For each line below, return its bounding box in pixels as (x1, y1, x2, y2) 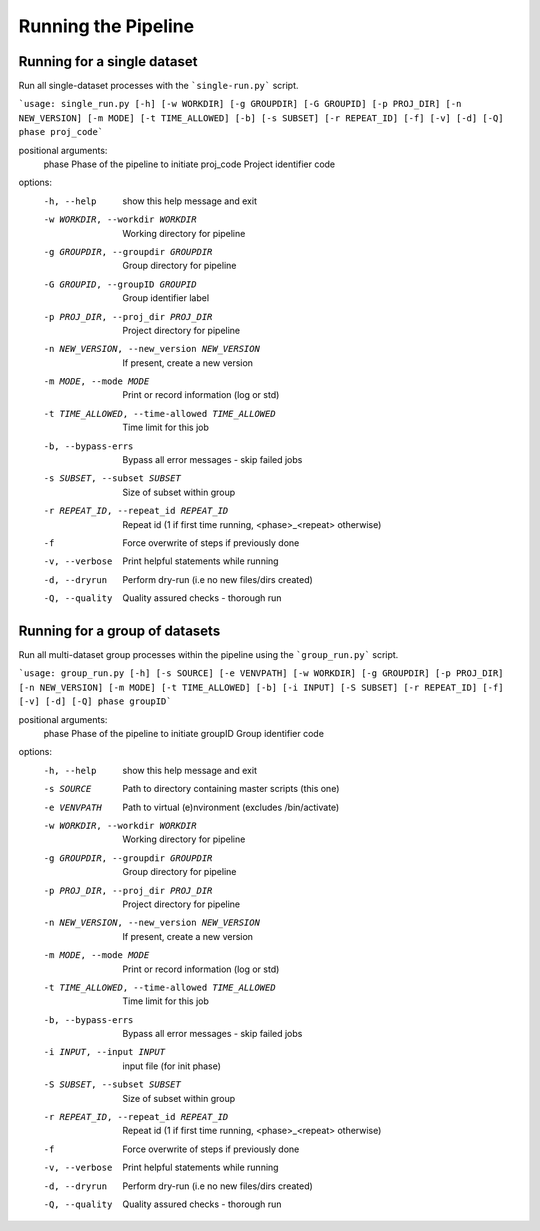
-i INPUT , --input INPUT (43, 1046, 165, 1058)
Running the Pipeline (18, 15, 195, 37)
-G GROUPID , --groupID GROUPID (43, 278, 197, 290)
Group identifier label (122, 292, 210, 304)
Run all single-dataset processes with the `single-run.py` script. (18, 80, 299, 92)
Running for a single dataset (18, 53, 198, 70)
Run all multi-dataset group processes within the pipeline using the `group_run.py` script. (18, 649, 399, 661)
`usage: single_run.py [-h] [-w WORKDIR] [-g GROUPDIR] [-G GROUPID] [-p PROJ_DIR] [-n (18, 98, 462, 110)
